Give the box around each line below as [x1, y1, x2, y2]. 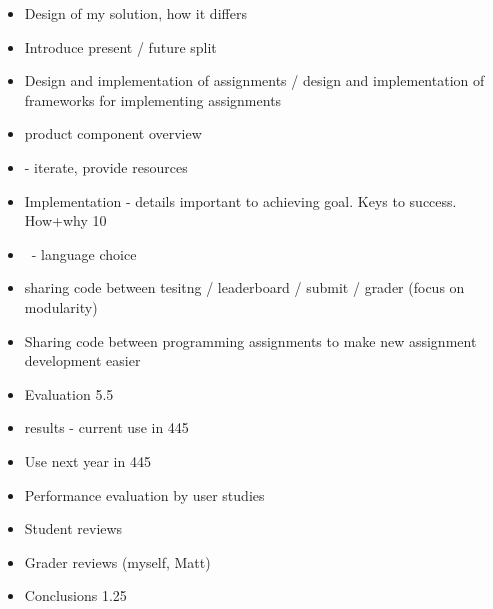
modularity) [24, 296, 98, 317]
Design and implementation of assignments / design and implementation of [24, 70, 485, 91]
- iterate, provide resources [24, 156, 188, 177]
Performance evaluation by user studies [24, 484, 265, 505]
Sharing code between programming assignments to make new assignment [24, 330, 477, 351]
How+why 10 [24, 210, 107, 231]
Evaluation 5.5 [24, 383, 114, 404]
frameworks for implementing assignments [24, 89, 282, 110]
